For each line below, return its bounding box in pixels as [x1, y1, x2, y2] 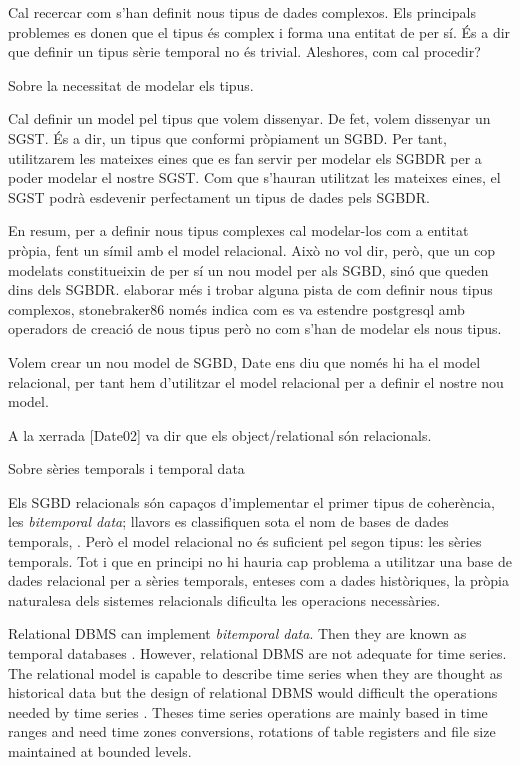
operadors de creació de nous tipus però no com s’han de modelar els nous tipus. [8, 318, 502, 339]
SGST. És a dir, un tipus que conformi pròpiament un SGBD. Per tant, [8, 127, 447, 148]
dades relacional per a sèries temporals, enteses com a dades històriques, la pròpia [8, 570, 509, 591]
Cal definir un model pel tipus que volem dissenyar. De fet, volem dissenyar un [8, 108, 491, 129]
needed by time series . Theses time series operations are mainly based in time [8, 701, 488, 722]
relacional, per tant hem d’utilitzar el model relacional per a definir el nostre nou [8, 371, 504, 392]
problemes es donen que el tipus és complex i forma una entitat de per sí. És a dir [8, 21, 511, 42]
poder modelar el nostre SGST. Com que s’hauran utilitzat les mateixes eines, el [8, 167, 501, 188]
